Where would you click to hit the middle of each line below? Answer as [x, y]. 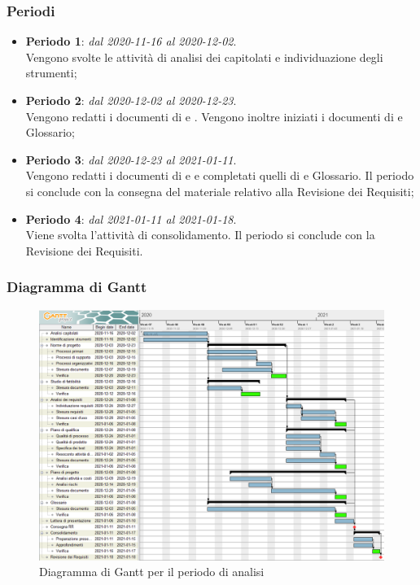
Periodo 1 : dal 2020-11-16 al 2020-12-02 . [131, 41]
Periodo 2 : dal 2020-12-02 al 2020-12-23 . [131, 100]
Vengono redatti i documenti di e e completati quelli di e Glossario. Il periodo [220, 175]
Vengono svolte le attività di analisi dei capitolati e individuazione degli [204, 57]
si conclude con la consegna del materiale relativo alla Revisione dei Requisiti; [220, 191]
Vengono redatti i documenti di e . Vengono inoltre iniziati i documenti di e [214, 116]
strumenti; [51, 73]
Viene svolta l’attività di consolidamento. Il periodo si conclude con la [200, 235]
